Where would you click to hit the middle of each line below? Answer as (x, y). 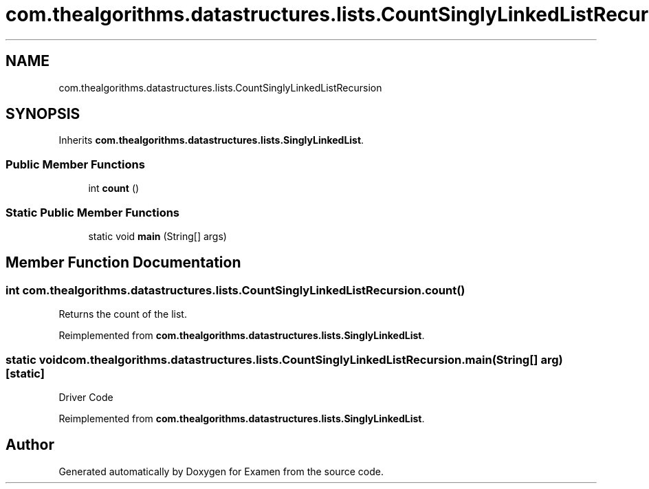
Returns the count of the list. (123, 314)
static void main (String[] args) (157, 236)
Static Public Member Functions (93, 212)
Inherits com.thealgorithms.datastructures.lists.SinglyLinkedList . (211, 140)
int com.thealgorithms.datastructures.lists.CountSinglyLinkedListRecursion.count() (235, 290)
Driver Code (86, 397)
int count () (114, 188)
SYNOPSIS (43, 114)
